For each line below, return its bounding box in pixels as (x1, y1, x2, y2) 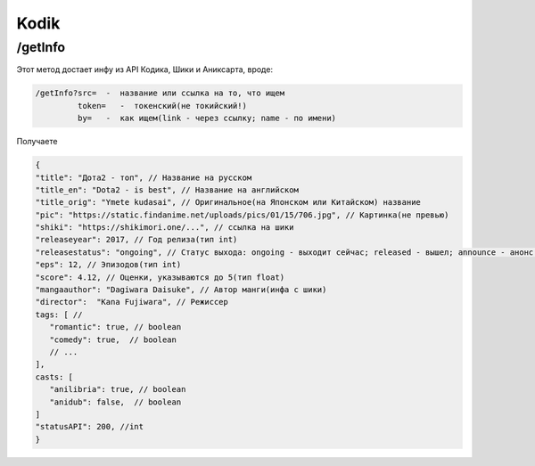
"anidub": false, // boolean (49, 397, 182, 407)
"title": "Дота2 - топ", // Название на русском (35, 172, 252, 183)
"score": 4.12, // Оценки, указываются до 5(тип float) (35, 272, 285, 282)
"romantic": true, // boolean (49, 322, 182, 332)
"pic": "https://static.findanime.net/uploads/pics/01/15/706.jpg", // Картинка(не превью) (35, 209, 449, 220)
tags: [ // (35, 309, 83, 320)
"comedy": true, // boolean (49, 334, 177, 345)
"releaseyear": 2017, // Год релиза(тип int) (35, 234, 238, 245)
